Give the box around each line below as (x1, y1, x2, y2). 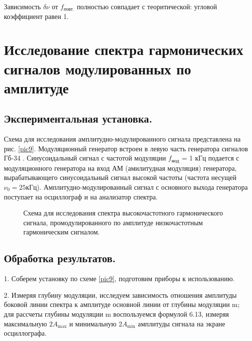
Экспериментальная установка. (4, 111, 152, 126)
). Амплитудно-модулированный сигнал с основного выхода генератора (36, 181, 248, 192)
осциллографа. (4, 328, 47, 338)
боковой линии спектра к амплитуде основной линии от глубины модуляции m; (4, 299, 240, 309)
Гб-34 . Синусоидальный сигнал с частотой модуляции (4, 153, 166, 163)
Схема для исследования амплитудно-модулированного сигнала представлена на (4, 134, 241, 144)
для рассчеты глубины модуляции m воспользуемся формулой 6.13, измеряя (4, 308, 229, 319)
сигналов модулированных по (4, 58, 191, 78)
